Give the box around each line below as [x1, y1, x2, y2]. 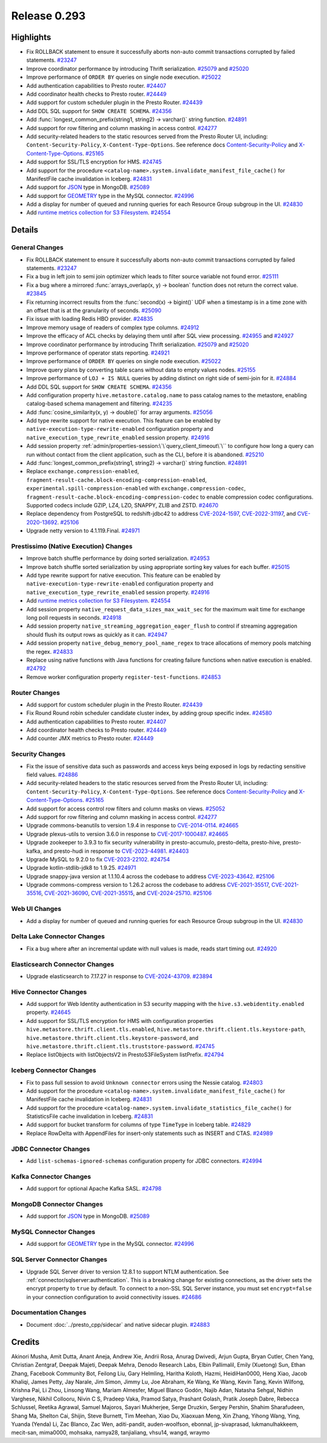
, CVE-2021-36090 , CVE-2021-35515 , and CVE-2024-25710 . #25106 [41, 890, 212, 897]
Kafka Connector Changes [11, 1172, 91, 1180]
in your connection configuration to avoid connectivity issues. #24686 [26, 1293, 202, 1301]
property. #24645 [26, 1008, 71, 1016]
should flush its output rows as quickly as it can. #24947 [26, 631, 168, 638]
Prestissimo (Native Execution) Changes [11, 542, 133, 550]
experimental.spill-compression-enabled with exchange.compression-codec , [26, 485, 246, 492]
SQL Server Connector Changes [11, 1255, 108, 1264]
